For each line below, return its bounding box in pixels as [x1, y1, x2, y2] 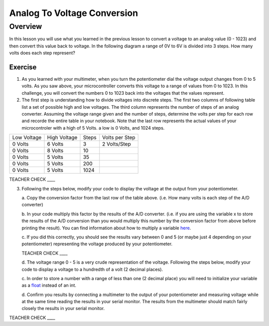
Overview [9, 22, 42, 31]
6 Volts [47, 141, 64, 148]
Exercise [9, 63, 37, 71]
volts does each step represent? [9, 50, 76, 56]
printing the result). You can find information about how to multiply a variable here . [21, 225, 191, 231]
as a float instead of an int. [21, 282, 77, 289]
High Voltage [47, 134, 78, 141]
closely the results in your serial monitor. [21, 306, 105, 312]
